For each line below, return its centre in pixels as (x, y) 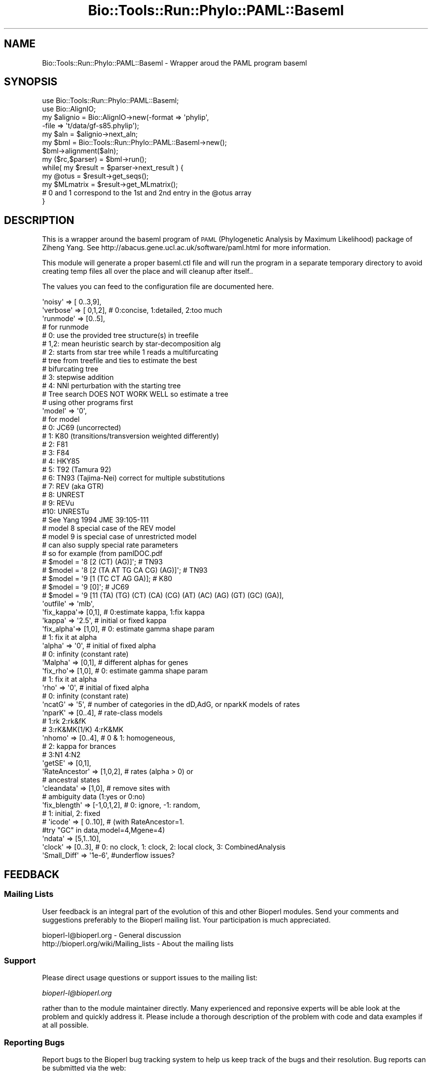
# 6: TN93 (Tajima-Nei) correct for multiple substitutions (133, 478)
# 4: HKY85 (61, 461)
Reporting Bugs (34, 1042)
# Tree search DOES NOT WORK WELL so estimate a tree (135, 394)
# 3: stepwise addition (78, 377)
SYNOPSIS (31, 82)
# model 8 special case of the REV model (109, 528)
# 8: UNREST (63, 495)
